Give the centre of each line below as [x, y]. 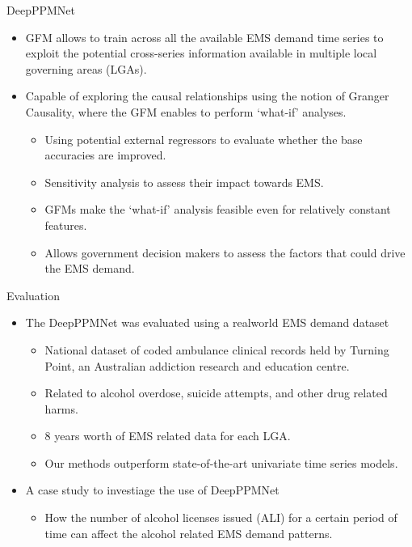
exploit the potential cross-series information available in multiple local [201, 53]
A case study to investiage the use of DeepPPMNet [152, 490]
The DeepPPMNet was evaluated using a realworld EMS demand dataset [207, 322]
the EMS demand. [90, 268]
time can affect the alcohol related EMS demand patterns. [189, 533]
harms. [61, 408]
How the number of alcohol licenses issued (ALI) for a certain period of [221, 517]
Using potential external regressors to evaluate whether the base [204, 139]
